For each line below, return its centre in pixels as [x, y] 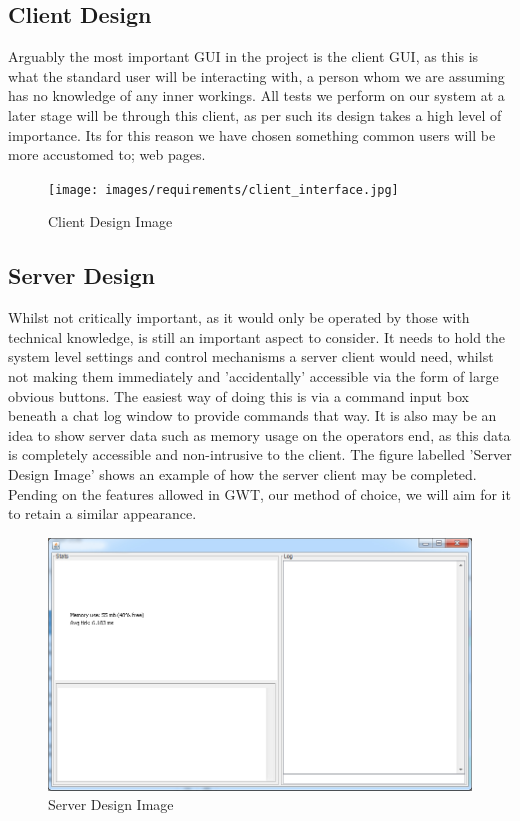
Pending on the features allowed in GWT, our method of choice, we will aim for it [259, 493]
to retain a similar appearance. [102, 513]
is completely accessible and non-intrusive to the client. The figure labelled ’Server [260, 454]
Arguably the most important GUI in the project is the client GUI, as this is [243, 56]
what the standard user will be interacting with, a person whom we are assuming [256, 75]
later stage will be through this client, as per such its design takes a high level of [255, 114]
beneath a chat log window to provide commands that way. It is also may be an [252, 415]
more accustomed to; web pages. [107, 154]
